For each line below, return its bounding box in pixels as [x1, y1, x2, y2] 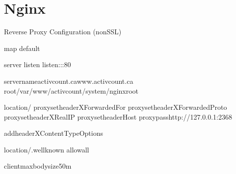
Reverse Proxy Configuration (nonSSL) [4, 26, 122, 37]
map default [4, 43, 40, 53]
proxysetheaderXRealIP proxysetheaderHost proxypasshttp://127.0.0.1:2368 [4, 111, 232, 122]
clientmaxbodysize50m [4, 161, 72, 171]
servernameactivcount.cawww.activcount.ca [4, 75, 133, 86]
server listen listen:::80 [4, 59, 71, 70]
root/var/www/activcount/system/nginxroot [4, 85, 139, 96]
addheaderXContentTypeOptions [4, 128, 103, 138]
